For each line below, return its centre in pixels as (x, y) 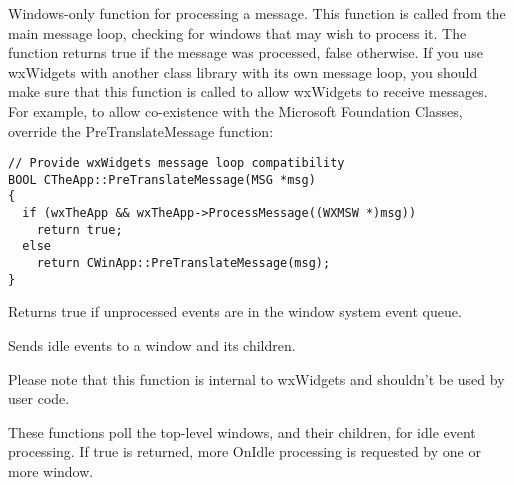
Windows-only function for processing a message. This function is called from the (257, 13)
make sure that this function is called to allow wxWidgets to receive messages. (248, 91)
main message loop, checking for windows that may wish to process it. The (237, 32)
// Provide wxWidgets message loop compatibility (176, 163)
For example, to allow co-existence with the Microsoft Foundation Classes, (235, 110)
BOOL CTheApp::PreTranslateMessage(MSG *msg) (162, 179)
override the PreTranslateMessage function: (141, 130)
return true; (79, 229)
